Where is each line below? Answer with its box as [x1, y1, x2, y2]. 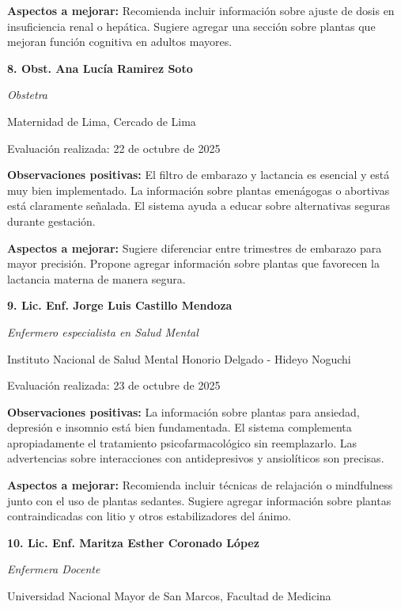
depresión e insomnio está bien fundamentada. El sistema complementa [7, 419, 352, 436]
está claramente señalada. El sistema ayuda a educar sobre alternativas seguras [7, 197, 390, 214]
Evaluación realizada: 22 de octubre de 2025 [7, 139, 221, 156]
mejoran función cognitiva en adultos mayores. [7, 33, 233, 50]
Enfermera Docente [7, 561, 100, 577]
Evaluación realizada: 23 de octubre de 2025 [7, 377, 221, 394]
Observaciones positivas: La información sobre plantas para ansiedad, [7, 403, 360, 420]
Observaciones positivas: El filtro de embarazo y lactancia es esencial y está [7, 166, 390, 183]
